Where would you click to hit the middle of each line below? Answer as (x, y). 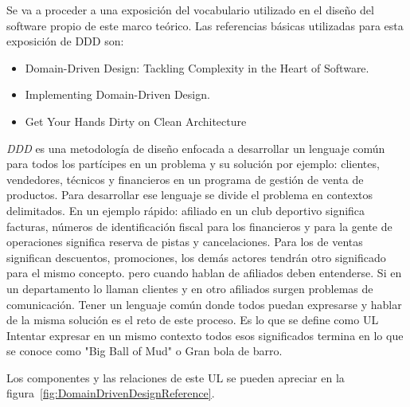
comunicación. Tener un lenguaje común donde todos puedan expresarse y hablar (204, 304)
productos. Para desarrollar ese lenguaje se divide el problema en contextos (190, 195)
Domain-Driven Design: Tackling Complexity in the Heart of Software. (197, 67)
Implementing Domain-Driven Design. (117, 94)
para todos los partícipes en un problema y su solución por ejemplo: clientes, (193, 164)
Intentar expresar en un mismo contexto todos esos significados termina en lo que (205, 335)
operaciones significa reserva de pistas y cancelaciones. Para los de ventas (185, 242)
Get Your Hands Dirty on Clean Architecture (136, 121)
